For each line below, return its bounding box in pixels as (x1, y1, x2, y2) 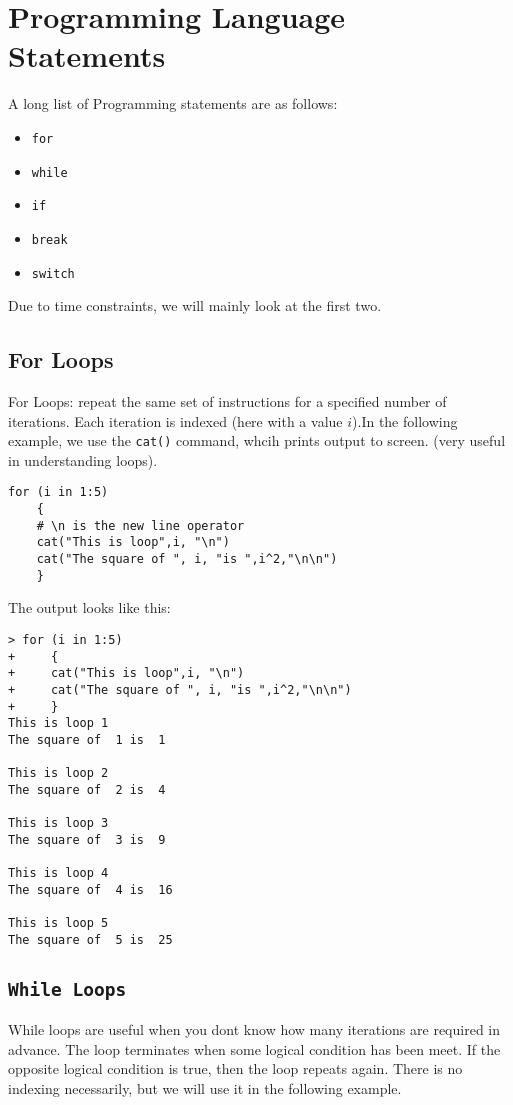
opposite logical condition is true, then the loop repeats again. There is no (8, 1058, 463, 1079)
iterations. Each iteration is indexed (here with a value (8, 410, 343, 431)
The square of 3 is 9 (8, 832, 166, 847)
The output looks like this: (8, 597, 171, 618)
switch (31, 266, 75, 281)
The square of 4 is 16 (8, 882, 173, 897)
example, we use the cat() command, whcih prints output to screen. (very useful (8, 430, 506, 451)
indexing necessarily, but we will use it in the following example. (8, 1077, 402, 1098)
